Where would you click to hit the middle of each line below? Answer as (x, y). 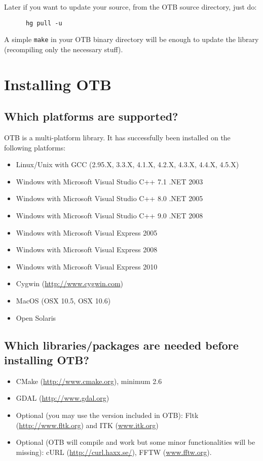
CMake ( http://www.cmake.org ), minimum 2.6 (89, 381)
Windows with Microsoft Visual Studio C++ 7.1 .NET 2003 (109, 181)
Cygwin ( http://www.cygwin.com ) (69, 283)
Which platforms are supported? (91, 116)
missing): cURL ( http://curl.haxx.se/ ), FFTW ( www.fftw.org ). (114, 452)
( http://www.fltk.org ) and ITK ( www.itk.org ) (87, 425)
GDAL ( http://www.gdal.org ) (63, 398)
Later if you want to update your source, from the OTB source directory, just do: (130, 7)
